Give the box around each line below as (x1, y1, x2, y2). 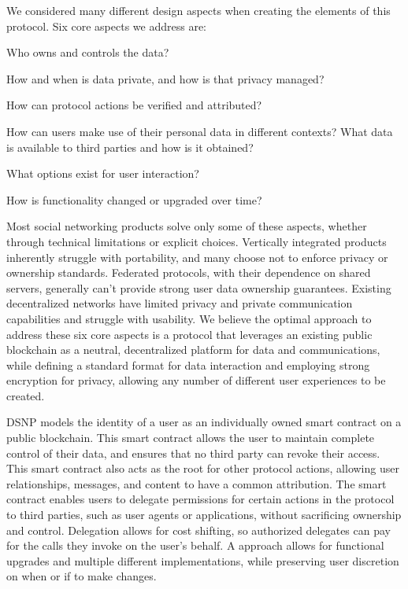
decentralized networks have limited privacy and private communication (6, 295, 353, 311)
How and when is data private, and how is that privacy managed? (6, 70, 325, 87)
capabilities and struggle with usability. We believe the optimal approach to (6, 310, 372, 326)
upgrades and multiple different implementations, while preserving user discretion (6, 552, 399, 569)
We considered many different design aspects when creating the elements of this (6, 2, 391, 18)
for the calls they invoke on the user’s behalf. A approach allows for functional (6, 537, 384, 554)
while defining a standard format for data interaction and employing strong (6, 356, 370, 373)
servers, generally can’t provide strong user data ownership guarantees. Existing (6, 279, 391, 296)
